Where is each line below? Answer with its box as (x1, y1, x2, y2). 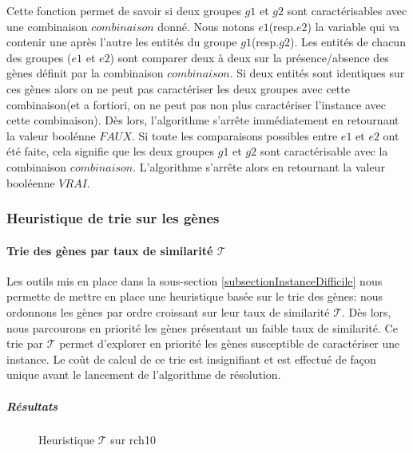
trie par (6, 335, 43, 352)
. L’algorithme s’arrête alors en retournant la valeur (133, 158, 385, 175)
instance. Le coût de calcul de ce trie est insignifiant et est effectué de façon (6, 350, 376, 367)
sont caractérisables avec (287, 2, 407, 18)
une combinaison (6, 18, 88, 34)
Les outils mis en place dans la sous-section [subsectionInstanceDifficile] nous (6, 272, 383, 289)
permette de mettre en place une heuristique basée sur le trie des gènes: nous (6, 288, 383, 305)
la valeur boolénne (6, 127, 96, 144)
